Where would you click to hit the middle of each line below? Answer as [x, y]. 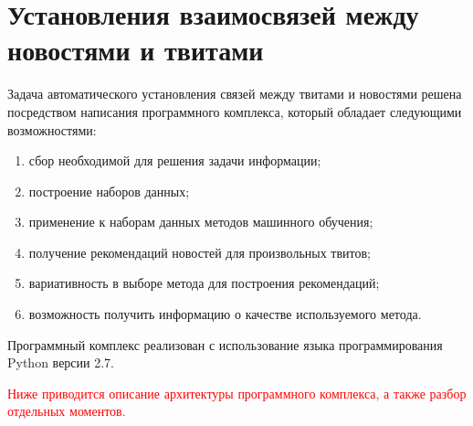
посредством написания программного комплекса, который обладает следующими [235, 111]
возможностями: [52, 129]
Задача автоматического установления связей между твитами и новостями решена [235, 94]
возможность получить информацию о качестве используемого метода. [225, 314]
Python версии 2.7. [61, 362]
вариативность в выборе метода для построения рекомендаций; [204, 283]
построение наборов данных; [109, 191]
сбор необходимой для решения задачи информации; [175, 160]
